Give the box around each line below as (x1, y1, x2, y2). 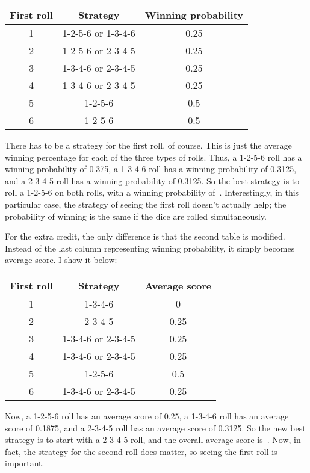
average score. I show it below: (5, 253, 117, 266)
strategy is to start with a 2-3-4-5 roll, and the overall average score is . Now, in (5, 433, 301, 446)
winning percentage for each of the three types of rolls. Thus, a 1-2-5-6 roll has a (5, 150, 302, 163)
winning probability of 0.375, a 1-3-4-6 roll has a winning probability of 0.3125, (5, 162, 297, 175)
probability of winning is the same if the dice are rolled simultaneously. (5, 209, 267, 222)
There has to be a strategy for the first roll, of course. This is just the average (5, 139, 292, 151)
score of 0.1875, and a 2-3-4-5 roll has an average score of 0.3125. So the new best (5, 421, 306, 434)
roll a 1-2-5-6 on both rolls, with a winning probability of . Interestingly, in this (5, 186, 299, 199)
